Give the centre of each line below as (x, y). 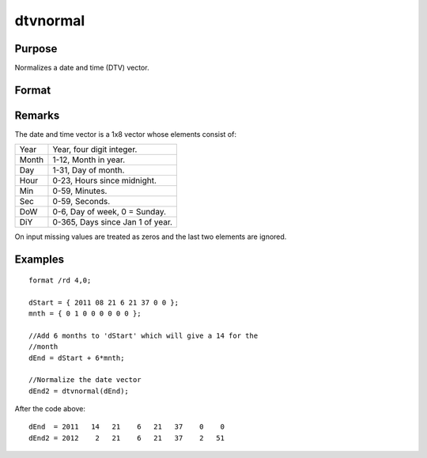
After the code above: (50, 409)
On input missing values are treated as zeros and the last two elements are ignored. (151, 237)
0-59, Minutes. (80, 191)
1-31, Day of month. (89, 170)
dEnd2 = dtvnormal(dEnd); (79, 391)
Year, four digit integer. (95, 150)
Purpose (36, 49)
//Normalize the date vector (85, 380)
